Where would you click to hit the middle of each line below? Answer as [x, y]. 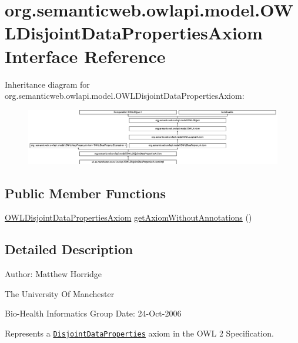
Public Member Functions [85, 193]
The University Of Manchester [60, 293]
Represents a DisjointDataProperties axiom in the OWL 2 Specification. [139, 333]
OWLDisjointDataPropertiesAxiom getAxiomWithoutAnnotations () [128, 217]
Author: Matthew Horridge [53, 274]
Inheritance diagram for [47, 84]
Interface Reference [85, 56]
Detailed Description [69, 249]
